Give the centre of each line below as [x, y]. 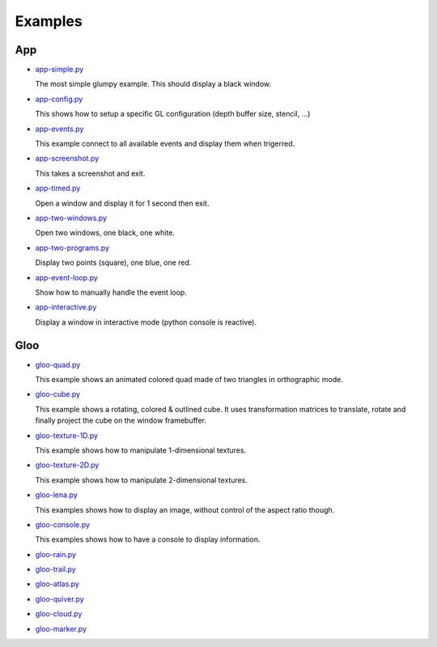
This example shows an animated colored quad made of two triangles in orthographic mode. [189, 379]
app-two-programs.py [72, 248]
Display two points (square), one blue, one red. [113, 262]
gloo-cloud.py [59, 614]
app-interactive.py [66, 307]
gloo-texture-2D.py [67, 465]
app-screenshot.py [67, 159]
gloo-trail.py [55, 569]
